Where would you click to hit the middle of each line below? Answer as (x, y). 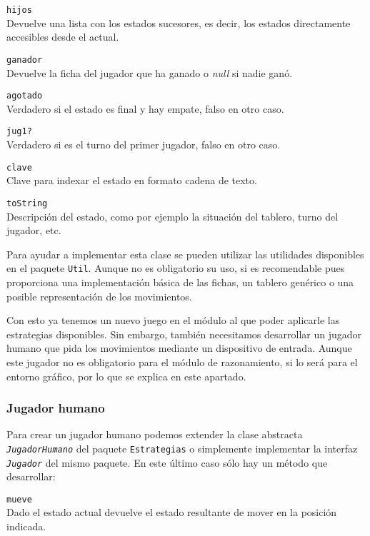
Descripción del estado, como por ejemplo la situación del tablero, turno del (172, 216)
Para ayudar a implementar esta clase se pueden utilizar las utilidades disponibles (185, 254)
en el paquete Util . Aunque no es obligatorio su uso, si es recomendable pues (176, 268)
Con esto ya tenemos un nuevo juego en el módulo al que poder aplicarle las (173, 320)
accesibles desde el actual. (63, 37)
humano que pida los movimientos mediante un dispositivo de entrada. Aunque (179, 348)
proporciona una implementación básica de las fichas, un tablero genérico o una (180, 282)
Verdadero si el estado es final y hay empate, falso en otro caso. (145, 108)
